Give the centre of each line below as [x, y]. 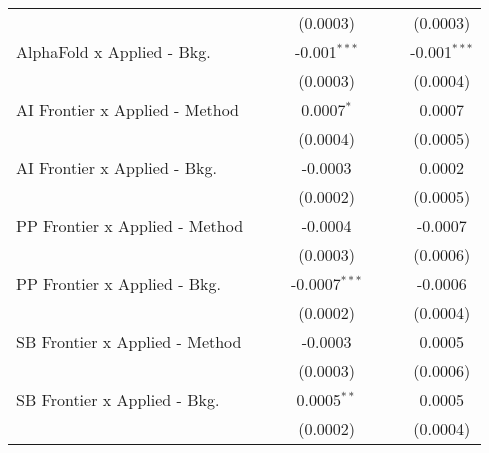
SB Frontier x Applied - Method [129, 341]
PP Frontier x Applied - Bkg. [119, 283]
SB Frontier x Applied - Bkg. [118, 399]
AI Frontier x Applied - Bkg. [116, 167]
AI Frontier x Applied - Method [128, 109]
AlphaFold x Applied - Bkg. [113, 51]
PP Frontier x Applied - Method [130, 225]
